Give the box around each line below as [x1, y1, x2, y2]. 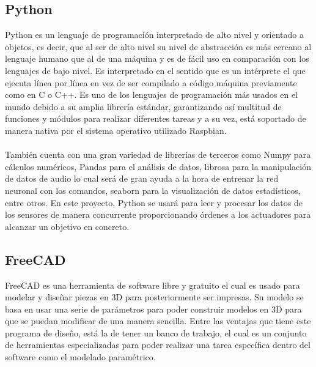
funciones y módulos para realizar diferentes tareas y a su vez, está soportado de [5, 112, 306, 125]
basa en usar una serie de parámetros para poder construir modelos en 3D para [5, 302, 302, 315]
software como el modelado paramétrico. [5, 350, 156, 363]
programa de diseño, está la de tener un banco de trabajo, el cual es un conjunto [5, 326, 307, 339]
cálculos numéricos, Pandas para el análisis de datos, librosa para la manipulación [5, 160, 312, 172]
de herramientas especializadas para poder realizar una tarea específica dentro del [5, 338, 310, 351]
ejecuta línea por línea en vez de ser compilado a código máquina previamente [5, 76, 297, 89]
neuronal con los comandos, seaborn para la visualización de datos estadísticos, [5, 183, 301, 196]
